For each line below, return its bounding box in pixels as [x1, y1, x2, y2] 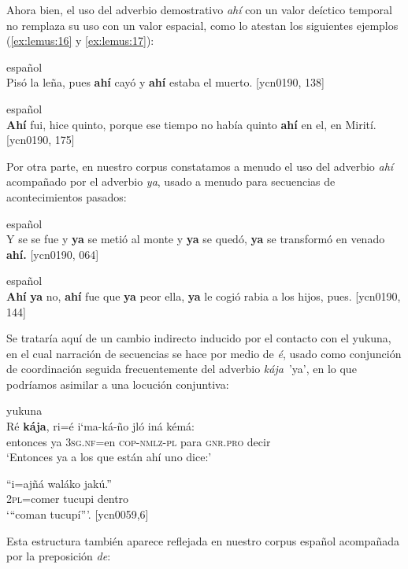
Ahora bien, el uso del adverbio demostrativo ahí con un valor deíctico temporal [6, 2, 392, 17]
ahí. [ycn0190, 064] [6, 246, 99, 262]
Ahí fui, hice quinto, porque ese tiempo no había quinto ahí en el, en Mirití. [6, 116, 376, 132]
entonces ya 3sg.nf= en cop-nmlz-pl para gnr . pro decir [6, 433, 271, 449]
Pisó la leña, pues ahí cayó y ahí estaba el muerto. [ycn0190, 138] [6, 74, 325, 91]
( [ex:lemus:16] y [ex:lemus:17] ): [6, 32, 154, 49]
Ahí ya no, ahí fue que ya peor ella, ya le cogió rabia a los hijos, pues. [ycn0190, [6, 287, 401, 304]
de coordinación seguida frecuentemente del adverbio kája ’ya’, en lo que [6, 360, 357, 377]
